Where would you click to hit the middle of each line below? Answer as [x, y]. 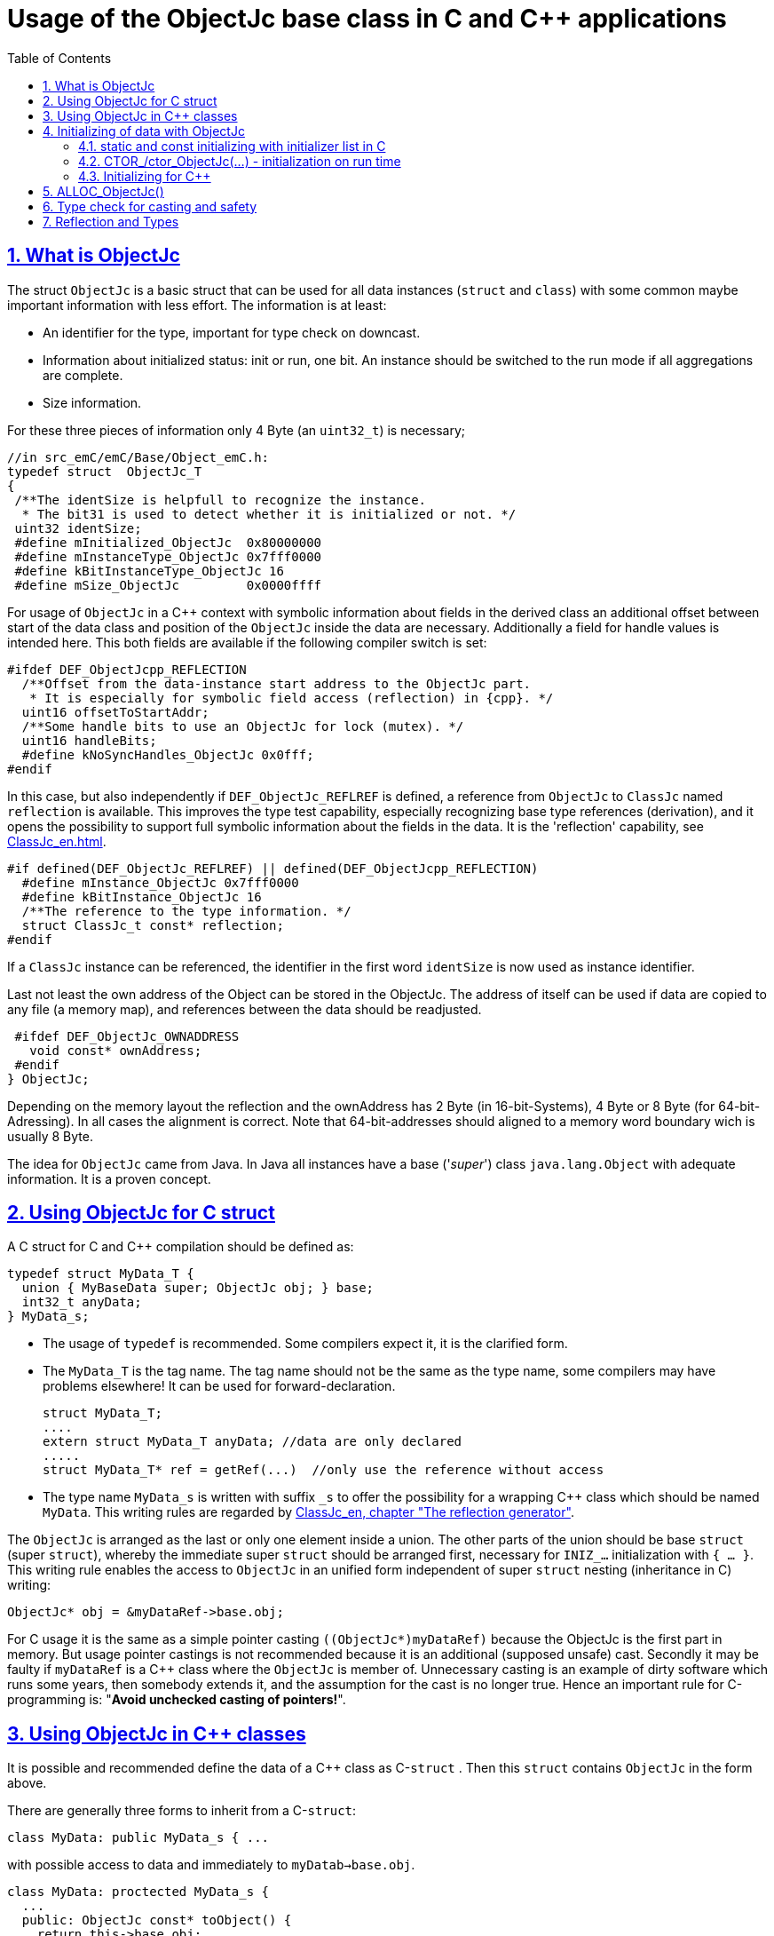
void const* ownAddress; [116, 1050]
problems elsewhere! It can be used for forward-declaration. [219, 1386]
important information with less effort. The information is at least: [197, 305]
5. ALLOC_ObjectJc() [103, 191]
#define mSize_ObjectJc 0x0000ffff [168, 585]
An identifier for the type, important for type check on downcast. [232, 332]
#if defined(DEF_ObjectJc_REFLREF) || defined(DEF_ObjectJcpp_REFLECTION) [273, 868]
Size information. [92, 402]
